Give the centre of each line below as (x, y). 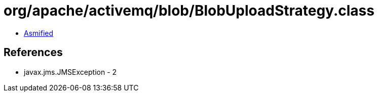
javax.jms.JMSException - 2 (70, 72)
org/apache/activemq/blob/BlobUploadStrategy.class (189, 11)
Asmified (39, 33)
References (33, 53)
